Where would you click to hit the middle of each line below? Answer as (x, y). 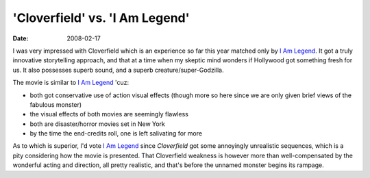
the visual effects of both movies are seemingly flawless (109, 114)
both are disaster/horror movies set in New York (98, 124)
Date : (21, 38)
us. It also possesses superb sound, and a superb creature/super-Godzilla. (118, 70)
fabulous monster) (56, 104)
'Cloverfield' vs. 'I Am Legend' (101, 18)
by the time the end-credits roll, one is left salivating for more (116, 133)
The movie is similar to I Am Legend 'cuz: (71, 83)
